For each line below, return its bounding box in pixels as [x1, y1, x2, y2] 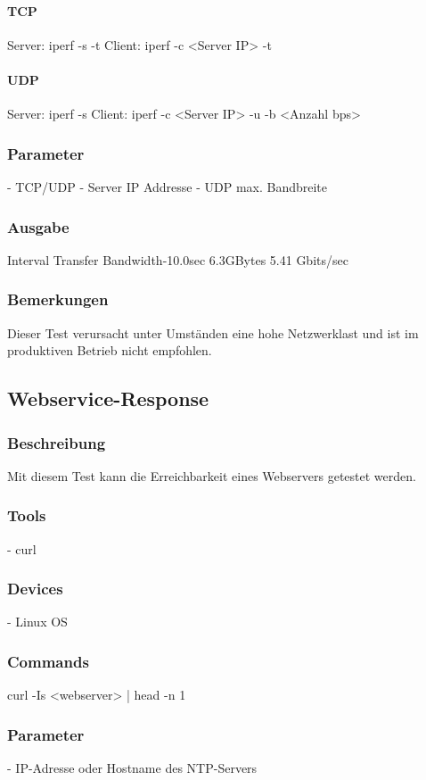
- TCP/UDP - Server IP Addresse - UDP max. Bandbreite [7, 178, 328, 195]
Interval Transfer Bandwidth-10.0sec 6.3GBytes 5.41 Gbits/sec [7, 250, 348, 269]
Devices [7, 577, 63, 600]
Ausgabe [7, 215, 70, 237]
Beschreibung [7, 431, 106, 453]
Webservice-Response [7, 385, 209, 412]
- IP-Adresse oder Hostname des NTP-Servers [7, 759, 258, 777]
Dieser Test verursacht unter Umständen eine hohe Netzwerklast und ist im [7, 323, 419, 342]
